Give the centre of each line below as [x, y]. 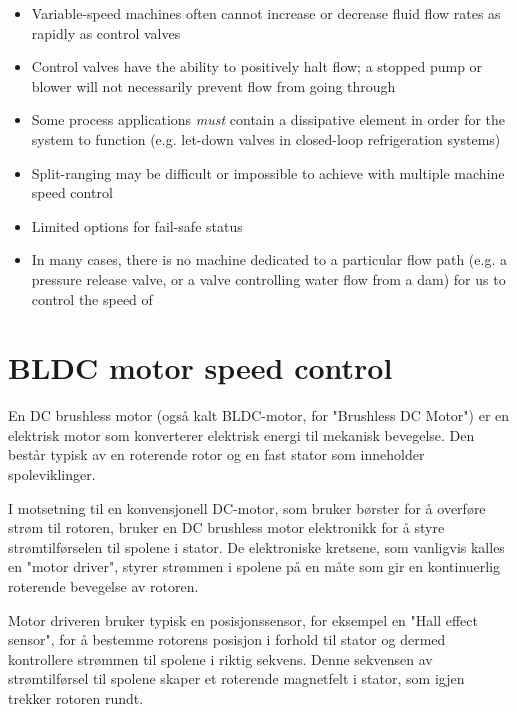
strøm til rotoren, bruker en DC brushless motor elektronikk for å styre [226, 527]
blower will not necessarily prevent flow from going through [213, 85]
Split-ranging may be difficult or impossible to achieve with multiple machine [268, 172]
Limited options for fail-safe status [137, 225]
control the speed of [92, 298]
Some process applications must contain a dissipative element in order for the [268, 119]
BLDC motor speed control [200, 367]
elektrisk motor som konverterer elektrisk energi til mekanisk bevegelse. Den [241, 434]
